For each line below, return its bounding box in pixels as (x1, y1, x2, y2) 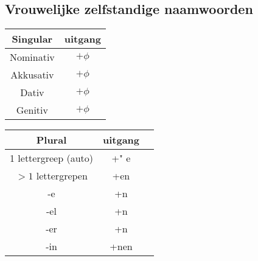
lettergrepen (36, 169, 88, 183)
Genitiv (16, 103, 48, 117)
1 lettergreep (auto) (10, 151, 93, 165)
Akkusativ (10, 68, 54, 82)
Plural (36, 133, 67, 147)
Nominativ (10, 50, 55, 64)
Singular (12, 32, 53, 46)
